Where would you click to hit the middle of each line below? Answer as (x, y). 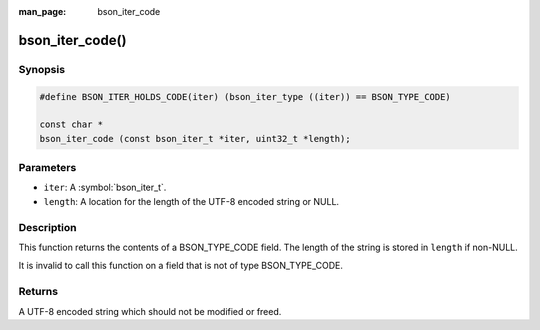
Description (47, 227)
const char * (71, 124)
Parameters (47, 168)
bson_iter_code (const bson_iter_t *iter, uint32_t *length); (195, 138)
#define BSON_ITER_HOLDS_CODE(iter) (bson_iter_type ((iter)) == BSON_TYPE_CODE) (245, 96)
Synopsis (41, 69)
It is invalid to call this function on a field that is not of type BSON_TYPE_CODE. (181, 266)
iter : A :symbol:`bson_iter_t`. (105, 187)
